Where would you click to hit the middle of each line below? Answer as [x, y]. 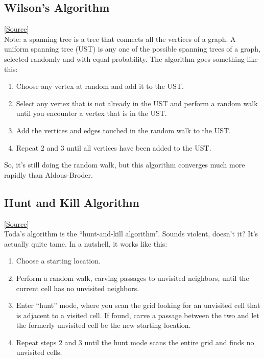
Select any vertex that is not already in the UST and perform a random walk [137, 103]
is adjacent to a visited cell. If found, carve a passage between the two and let [138, 315]
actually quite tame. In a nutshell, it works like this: [86, 243]
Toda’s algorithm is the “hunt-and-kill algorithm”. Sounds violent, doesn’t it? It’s [131, 234]
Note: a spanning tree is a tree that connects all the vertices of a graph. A [120, 39]
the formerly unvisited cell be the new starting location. [103, 325]
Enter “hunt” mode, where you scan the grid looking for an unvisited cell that [138, 305]
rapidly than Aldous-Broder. [49, 174]
